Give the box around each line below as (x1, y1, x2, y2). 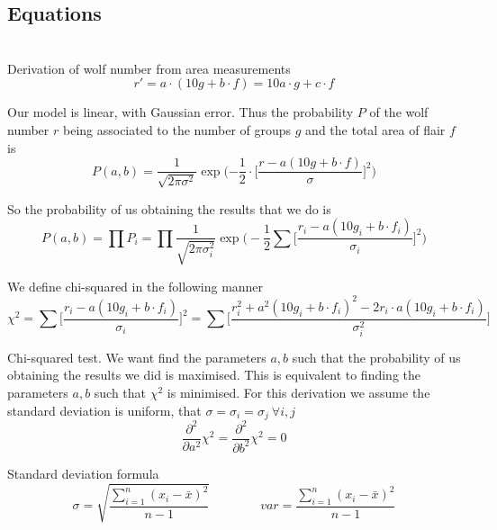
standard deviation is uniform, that (7, 400, 202, 419)
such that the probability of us (292, 347, 461, 366)
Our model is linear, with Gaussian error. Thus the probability (7, 103, 354, 121)
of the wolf (369, 103, 429, 121)
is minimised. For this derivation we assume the (167, 383, 430, 402)
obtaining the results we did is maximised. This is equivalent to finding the (7, 365, 421, 384)
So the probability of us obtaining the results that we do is (7, 199, 331, 218)
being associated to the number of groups (62, 120, 292, 139)
